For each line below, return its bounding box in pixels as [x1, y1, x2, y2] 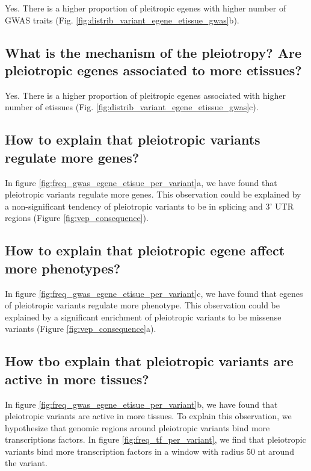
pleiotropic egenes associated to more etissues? [5, 60, 302, 79]
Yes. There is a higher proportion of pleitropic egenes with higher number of [5, 2, 286, 14]
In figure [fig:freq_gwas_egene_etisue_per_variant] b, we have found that [5, 398, 278, 410]
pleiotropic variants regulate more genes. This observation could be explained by [5, 188, 301, 201]
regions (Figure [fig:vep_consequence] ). [5, 211, 149, 224]
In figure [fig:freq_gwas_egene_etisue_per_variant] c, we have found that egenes [5, 287, 303, 299]
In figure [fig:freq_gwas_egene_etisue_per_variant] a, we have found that [5, 176, 277, 189]
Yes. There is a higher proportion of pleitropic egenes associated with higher [5, 89, 286, 101]
